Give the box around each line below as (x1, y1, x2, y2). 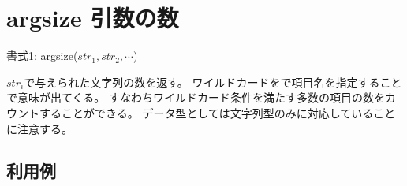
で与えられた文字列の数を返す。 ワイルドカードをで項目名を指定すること (24, 73, 402, 90)
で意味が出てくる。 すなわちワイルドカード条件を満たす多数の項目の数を (6, 89, 385, 106)
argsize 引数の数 (6, 2, 179, 34)
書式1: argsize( (6, 47, 78, 64)
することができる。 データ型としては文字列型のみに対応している (39, 104, 374, 121)
